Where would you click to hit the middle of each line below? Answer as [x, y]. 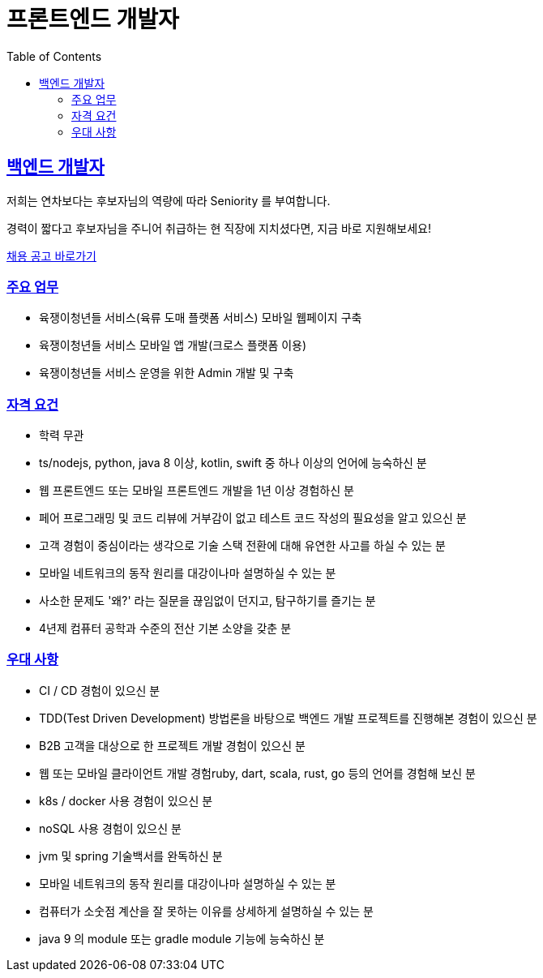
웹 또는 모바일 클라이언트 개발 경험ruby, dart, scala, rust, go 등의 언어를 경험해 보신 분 [257, 773]
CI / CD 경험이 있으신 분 [100, 690]
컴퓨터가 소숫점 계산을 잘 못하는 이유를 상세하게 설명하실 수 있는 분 [206, 911]
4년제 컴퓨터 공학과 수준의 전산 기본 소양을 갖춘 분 [165, 628]
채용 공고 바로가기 [51, 255]
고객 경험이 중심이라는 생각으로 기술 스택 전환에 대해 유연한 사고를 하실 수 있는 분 [242, 546]
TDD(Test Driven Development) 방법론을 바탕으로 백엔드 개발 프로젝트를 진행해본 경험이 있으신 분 [288, 718]
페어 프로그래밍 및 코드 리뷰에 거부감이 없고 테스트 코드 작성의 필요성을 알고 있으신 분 [253, 518]
